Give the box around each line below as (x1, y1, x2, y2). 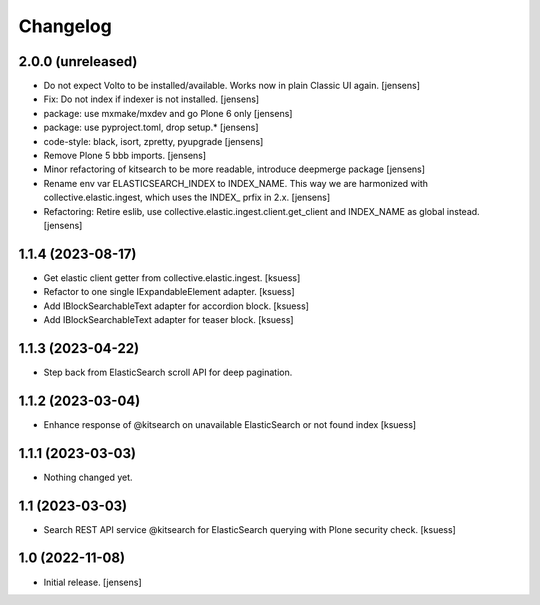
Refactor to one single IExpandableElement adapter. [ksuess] (43, 286, 295, 298)
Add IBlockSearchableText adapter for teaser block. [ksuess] (43, 314, 294, 326)
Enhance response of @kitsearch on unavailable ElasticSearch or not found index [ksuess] (43, 418, 417, 430)
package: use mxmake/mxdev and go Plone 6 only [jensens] (43, 107, 293, 119)
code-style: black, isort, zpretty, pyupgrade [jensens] (43, 135, 264, 147)
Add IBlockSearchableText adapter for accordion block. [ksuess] (43, 300, 310, 312)
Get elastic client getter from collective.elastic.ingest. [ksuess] (43, 271, 301, 284)
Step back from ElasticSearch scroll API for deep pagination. (43, 366, 293, 378)
